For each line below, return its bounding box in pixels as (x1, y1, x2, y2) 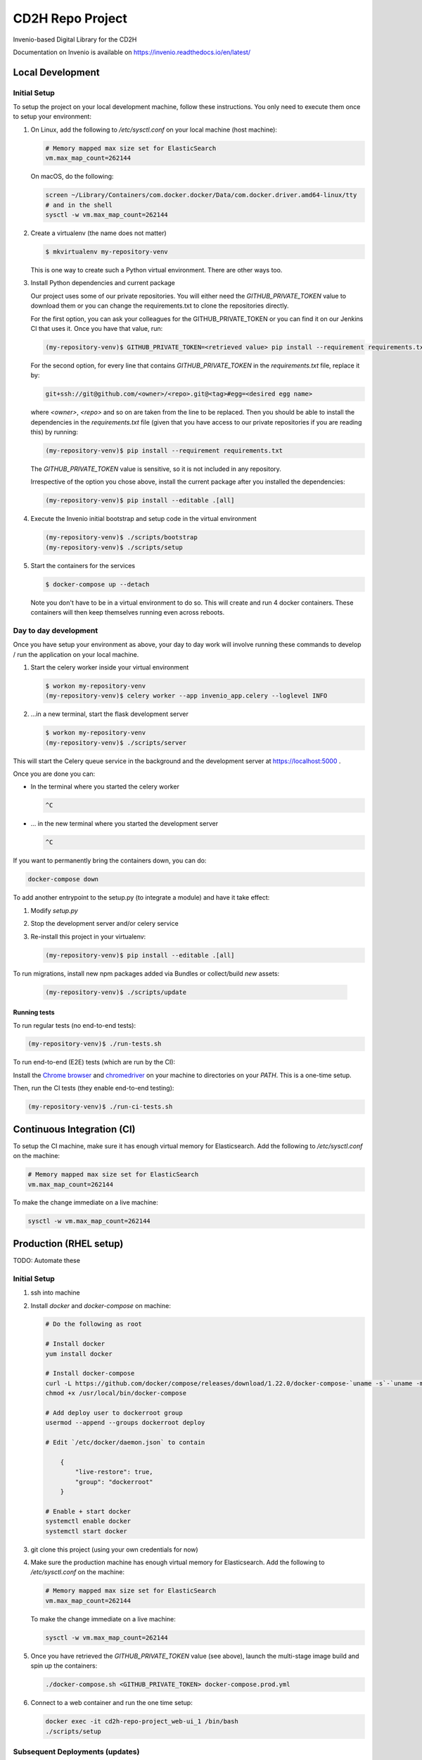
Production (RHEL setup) (13, 1238, 124, 1250)
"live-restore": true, (75, 1468, 154, 1476)
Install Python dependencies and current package (30, 279, 176, 287)
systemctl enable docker (45, 1517, 132, 1526)
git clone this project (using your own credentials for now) (30, 1545, 198, 1554)
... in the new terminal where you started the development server (30, 819, 218, 828)
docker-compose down (27, 875, 98, 884)
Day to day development (13, 625, 98, 635)
